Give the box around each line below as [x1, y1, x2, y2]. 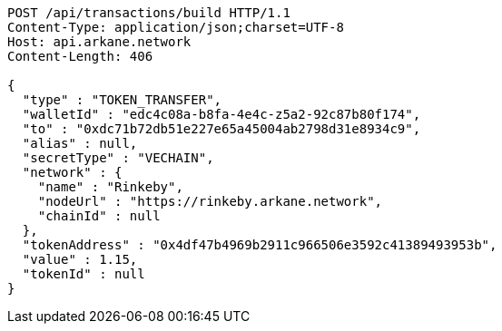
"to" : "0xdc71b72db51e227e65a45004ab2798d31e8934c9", [22, 122, 421, 136]
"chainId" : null [37, 209, 161, 223]
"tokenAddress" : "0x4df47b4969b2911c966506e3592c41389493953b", [22, 238, 497, 252]
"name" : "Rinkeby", [37, 180, 183, 194]
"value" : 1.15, [22, 252, 138, 267]
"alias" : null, [22, 136, 138, 151]
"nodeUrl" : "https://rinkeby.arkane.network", [37, 194, 383, 209]
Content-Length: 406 [7, 49, 153, 63]
